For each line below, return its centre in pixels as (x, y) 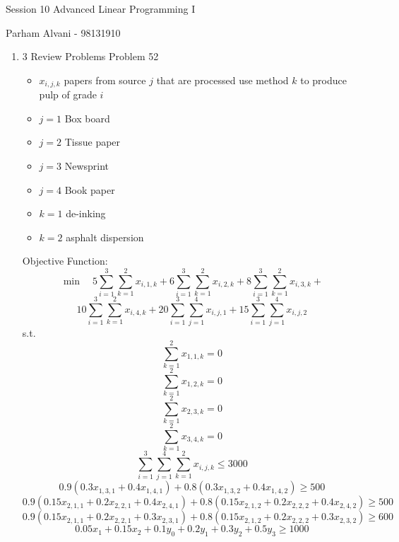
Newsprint (87, 166)
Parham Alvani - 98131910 (63, 32)
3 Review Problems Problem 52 (90, 56)
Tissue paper (93, 142)
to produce (323, 80)
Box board (87, 118)
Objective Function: (65, 261)
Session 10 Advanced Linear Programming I (101, 8)
